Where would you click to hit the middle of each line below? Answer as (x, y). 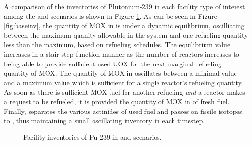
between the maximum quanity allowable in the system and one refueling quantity (126, 35)
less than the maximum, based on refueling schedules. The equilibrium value (117, 44)
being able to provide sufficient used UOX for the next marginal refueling (113, 63)
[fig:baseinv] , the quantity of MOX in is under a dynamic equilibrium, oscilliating (124, 25)
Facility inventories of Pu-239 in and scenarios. (93, 137)
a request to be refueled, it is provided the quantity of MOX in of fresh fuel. (117, 101)
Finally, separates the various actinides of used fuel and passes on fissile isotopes (123, 111)
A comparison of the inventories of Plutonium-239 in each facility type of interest (125, 6)
